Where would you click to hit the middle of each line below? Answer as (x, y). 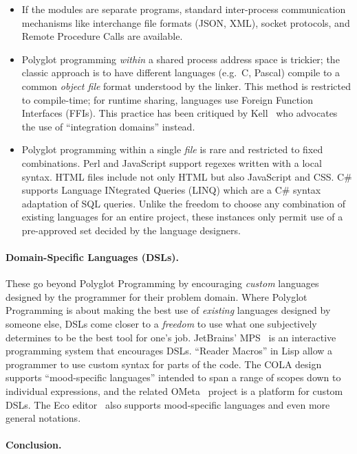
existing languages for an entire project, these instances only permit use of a (182, 217)
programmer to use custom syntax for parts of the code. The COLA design (164, 364)
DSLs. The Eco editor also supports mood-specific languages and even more (168, 404)
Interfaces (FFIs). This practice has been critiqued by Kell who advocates (180, 113)
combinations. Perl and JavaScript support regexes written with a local (172, 162)
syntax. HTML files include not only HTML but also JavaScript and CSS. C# (187, 176)
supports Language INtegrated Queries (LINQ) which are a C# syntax (171, 190)
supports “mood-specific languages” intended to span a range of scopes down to (173, 377)
